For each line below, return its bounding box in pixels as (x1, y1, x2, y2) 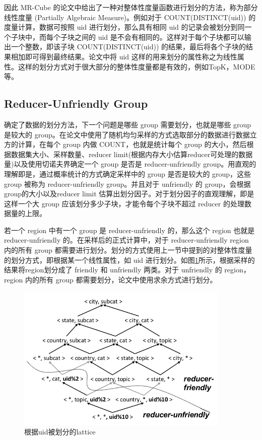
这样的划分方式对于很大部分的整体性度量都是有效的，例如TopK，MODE (18, 61, 255, 71)
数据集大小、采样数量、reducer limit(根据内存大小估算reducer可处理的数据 (11, 149, 253, 159)
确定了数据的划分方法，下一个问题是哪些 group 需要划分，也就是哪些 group (4, 119, 251, 129)
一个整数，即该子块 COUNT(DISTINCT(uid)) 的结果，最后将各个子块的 (11, 41, 246, 52)
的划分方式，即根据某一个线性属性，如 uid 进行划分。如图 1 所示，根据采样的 (4, 254, 255, 265)
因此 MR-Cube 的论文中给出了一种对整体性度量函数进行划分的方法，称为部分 (4, 2, 258, 12)
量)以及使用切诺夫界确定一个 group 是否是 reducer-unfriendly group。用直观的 (4, 159, 256, 169)
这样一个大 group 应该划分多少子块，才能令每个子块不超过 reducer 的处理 (4, 198, 244, 208)
